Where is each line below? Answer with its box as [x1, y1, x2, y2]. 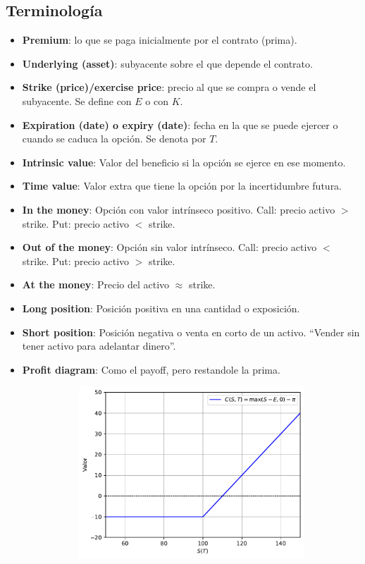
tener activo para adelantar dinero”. [22, 338, 176, 353]
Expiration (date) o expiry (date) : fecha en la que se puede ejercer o [22, 117, 338, 132]
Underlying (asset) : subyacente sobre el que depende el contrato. [22, 56, 313, 70]
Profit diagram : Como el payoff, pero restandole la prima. [22, 362, 280, 376]
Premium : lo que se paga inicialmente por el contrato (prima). [22, 32, 297, 47]
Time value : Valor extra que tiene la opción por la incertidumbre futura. [22, 178, 342, 193]
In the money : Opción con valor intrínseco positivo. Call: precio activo [22, 202, 335, 216]
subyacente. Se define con [22, 93, 132, 108]
